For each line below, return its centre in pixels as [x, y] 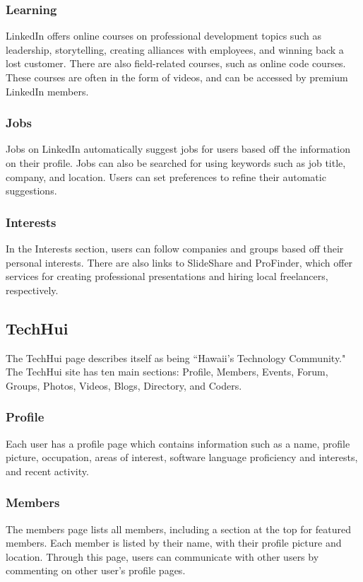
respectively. [32, 290]
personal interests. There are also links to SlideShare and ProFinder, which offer [179, 262]
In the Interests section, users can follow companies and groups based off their [175, 248]
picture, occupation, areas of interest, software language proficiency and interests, [182, 457]
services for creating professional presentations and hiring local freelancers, [167, 276]
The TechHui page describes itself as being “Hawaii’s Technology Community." [176, 357]
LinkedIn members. [47, 91]
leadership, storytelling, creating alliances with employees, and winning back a [175, 49]
